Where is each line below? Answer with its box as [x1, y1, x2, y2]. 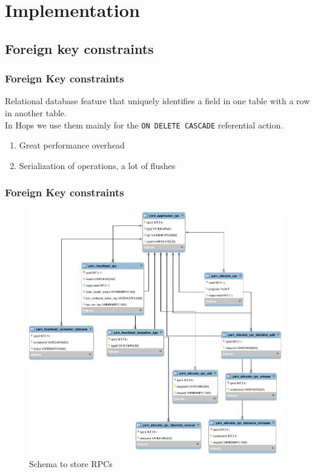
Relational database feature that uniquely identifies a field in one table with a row [5, 95, 310, 107]
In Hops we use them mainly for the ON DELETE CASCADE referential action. [5, 118, 283, 131]
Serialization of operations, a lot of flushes [19, 159, 176, 171]
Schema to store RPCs [29, 457, 113, 470]
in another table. [5, 106, 67, 119]
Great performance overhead [19, 139, 125, 151]
